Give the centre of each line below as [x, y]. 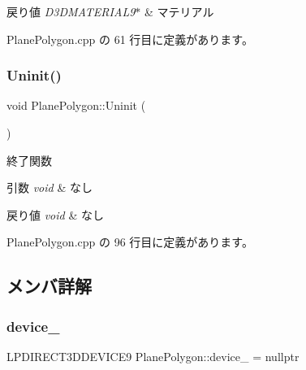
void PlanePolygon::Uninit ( [76, 105]
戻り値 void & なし [55, 214]
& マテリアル [179, 11]
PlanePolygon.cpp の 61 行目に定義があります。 [130, 39]
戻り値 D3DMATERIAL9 [71, 11]
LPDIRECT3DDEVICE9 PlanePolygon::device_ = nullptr [153, 356]
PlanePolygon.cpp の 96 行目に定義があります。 [130, 242]
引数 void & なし [50, 187]
